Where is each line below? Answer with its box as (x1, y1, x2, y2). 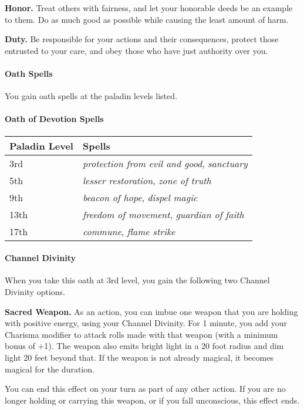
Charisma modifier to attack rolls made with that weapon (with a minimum (5, 328, 278, 340)
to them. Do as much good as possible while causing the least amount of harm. (5, 13, 289, 25)
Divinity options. (5, 285, 65, 297)
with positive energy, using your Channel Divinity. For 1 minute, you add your (5, 317, 288, 329)
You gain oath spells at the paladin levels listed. (5, 90, 177, 102)
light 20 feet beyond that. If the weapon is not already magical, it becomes (5, 351, 273, 363)
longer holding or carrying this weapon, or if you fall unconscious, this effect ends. (5, 394, 300, 406)
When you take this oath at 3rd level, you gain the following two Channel (5, 274, 270, 286)
